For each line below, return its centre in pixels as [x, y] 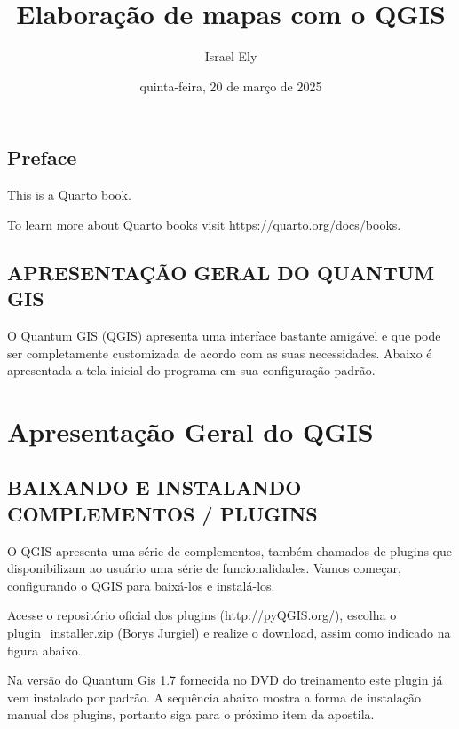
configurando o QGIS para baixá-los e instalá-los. [141, 585]
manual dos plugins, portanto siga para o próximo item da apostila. [191, 714]
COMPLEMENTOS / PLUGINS [162, 513]
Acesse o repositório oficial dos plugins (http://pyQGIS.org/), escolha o [202, 615]
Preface [42, 157]
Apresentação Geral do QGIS [190, 431]
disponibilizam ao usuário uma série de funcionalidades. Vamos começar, [204, 568]
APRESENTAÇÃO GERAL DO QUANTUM [221, 272]
